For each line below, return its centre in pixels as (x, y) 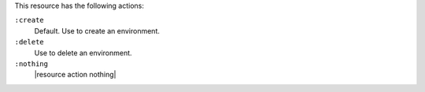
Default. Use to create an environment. (97, 30)
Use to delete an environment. (83, 53)
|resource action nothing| (75, 75)
